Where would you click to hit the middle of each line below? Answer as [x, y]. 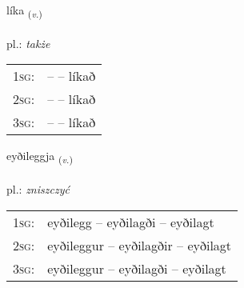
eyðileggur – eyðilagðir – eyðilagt [140, 245]
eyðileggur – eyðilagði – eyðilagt [137, 268]
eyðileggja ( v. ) [40, 157]
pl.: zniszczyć [38, 189]
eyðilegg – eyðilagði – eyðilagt [131, 222]
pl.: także [28, 43]
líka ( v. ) [24, 11]
